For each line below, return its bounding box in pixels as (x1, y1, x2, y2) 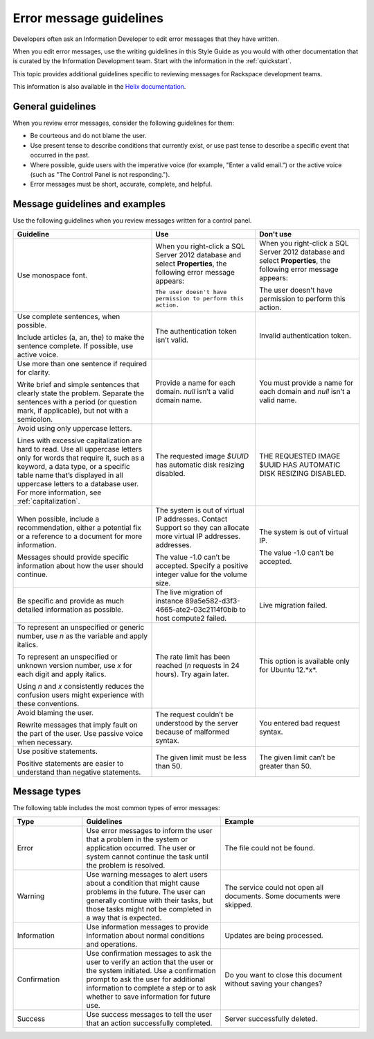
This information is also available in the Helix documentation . (12, 83, 186, 91)
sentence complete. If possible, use (17, 341, 134, 350)
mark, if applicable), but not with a (17, 406, 129, 415)
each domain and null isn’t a (259, 386, 351, 396)
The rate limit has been (155, 652, 231, 662)
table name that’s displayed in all (17, 470, 124, 480)
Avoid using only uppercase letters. (17, 423, 132, 433)
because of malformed (155, 727, 230, 737)
